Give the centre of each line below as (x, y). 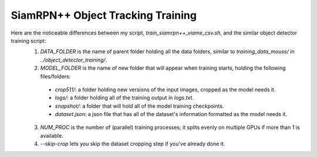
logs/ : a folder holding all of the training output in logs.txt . (124, 98)
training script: (28, 40)
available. (52, 135)
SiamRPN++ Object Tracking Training (104, 15)
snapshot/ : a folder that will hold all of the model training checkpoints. (139, 106)
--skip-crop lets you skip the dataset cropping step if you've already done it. (133, 144)
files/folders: (55, 76)
